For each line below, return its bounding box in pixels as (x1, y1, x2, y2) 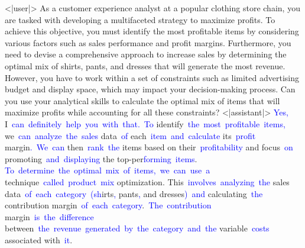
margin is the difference (5, 210, 94, 223)
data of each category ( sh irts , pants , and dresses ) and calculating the (5, 187, 263, 199)
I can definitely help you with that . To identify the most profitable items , (5, 117, 285, 130)
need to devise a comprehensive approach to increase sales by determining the (5, 48, 287, 60)
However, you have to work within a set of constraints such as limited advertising (5, 71, 299, 83)
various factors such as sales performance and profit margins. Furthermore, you (5, 36, 291, 49)
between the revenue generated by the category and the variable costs (5, 222, 270, 234)
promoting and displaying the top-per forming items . (5, 152, 197, 165)
